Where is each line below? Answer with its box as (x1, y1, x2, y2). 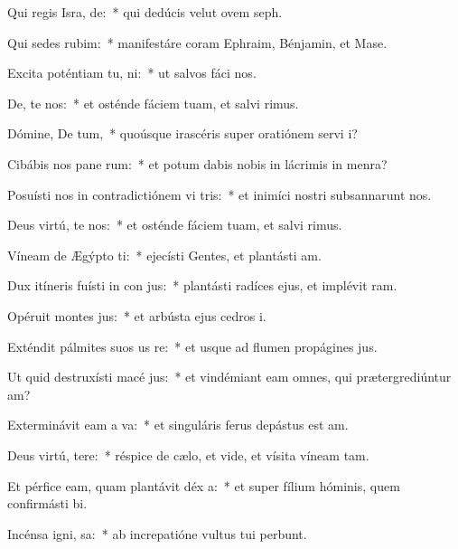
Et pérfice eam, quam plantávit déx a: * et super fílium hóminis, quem (7, 476, 400, 495)
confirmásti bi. (7, 494, 88, 513)
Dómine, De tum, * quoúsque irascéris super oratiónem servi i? (7, 124, 358, 143)
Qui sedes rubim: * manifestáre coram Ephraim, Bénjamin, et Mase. (7, 33, 388, 52)
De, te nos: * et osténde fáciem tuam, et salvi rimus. (7, 93, 299, 112)
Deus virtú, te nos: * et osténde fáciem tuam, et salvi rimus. (7, 215, 342, 234)
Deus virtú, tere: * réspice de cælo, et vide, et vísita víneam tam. (7, 445, 369, 464)
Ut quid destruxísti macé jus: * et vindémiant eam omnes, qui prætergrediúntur (7, 367, 452, 386)
